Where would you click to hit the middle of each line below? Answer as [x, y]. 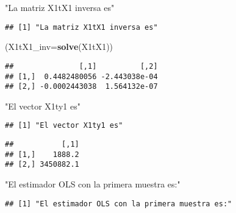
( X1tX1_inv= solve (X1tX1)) [59, 47]
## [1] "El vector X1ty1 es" [64, 126]
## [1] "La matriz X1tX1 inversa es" [81, 27]
